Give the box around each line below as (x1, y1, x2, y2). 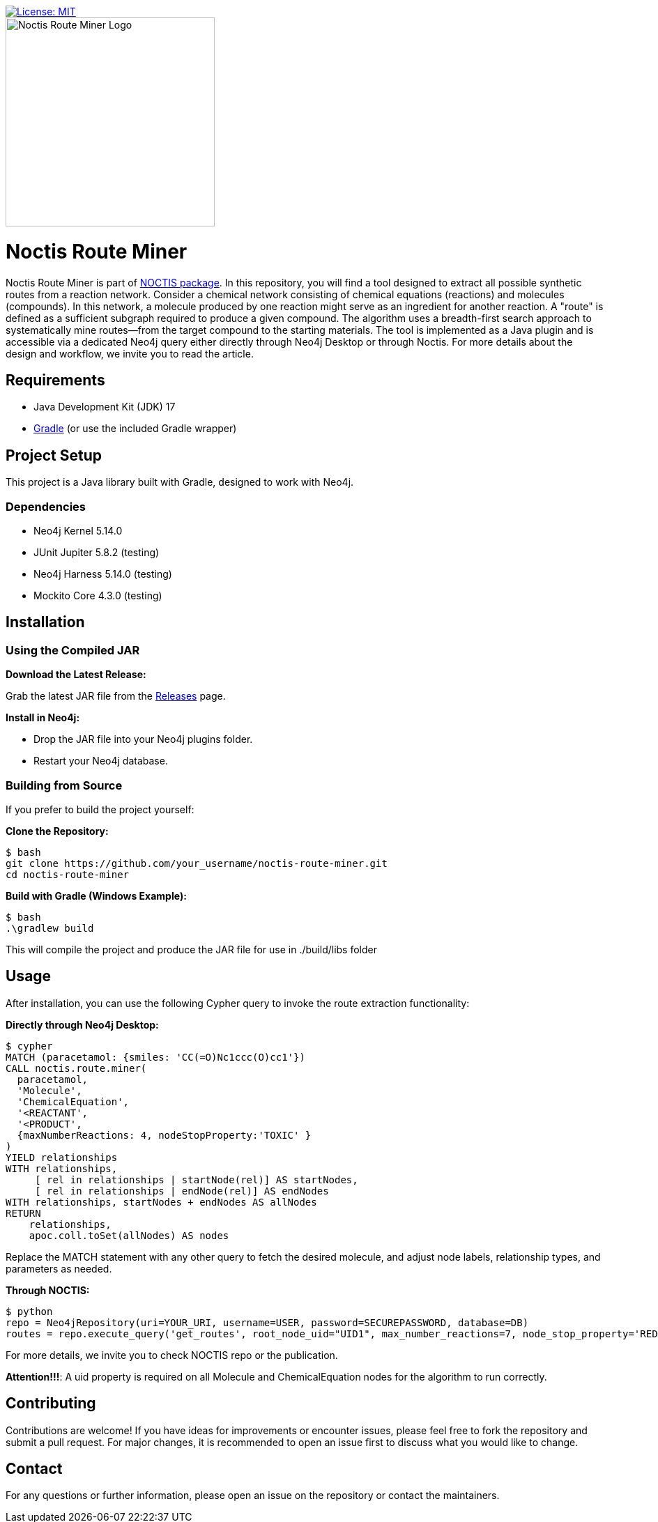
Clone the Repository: (6, 824, 109, 837)
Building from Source (6, 778, 123, 792)
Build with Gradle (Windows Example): (6, 889, 187, 902)
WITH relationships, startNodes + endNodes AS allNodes (6, 1196, 317, 1208)
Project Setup (6, 446, 102, 464)
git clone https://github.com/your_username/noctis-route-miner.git (6, 857, 388, 869)
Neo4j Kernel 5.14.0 (33, 524, 123, 537)
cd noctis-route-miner (6, 868, 130, 880)
